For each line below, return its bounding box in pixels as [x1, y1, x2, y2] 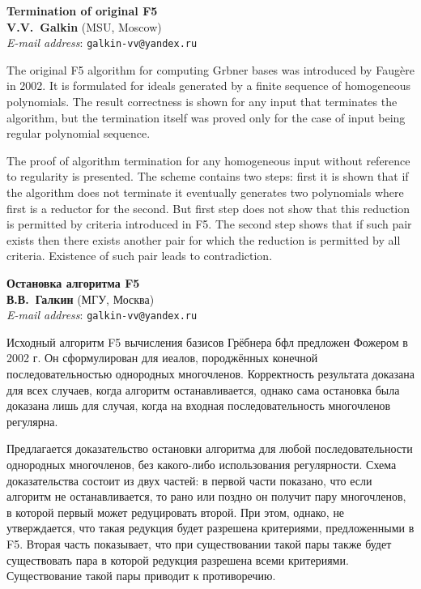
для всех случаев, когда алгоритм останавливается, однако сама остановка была [6, 381, 400, 398]
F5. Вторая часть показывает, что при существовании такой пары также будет [6, 535, 392, 552]
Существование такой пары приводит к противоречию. [6, 567, 276, 584]
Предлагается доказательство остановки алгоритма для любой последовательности [6, 440, 413, 457]
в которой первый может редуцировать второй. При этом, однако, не [6, 503, 345, 520]
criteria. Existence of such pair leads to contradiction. [6, 247, 273, 264]
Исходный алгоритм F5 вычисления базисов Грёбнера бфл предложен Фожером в [6, 333, 408, 350]
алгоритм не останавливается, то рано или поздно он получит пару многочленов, [6, 488, 406, 505]
